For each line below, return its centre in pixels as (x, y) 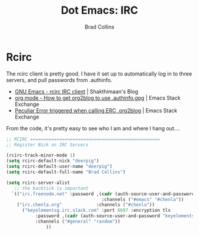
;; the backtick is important (51, 188)
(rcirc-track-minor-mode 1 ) (41, 155)
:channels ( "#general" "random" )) (78, 222)
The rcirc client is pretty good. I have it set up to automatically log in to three (99, 73)
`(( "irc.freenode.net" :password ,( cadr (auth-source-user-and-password (103, 194)
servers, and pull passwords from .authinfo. (59, 80)
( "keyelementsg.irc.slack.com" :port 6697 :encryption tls (96, 211)
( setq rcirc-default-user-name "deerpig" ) (59, 167)
